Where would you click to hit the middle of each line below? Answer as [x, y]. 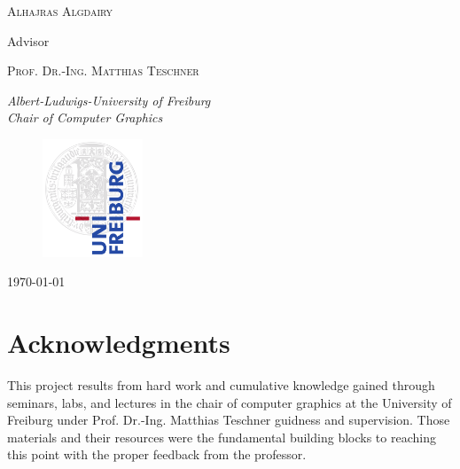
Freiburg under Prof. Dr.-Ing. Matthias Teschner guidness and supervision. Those [229, 420]
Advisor [28, 40]
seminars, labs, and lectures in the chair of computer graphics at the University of [230, 402]
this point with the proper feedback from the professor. [157, 454]
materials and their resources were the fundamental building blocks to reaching [222, 437]
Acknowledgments [119, 343]
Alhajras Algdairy [60, 11]
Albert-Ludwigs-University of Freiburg [109, 100]
